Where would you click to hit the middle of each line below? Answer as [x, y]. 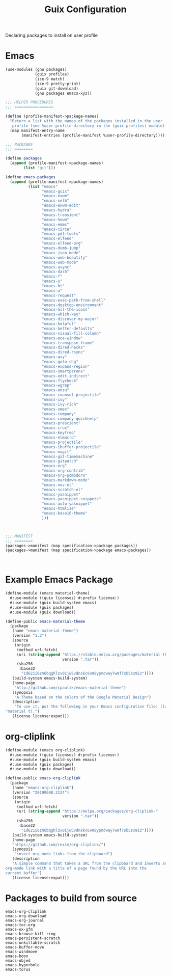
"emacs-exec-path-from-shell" [74, 300]
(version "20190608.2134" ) [41, 792]
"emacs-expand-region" [66, 366]
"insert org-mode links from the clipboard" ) [64, 854]
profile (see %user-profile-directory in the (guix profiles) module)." [91, 126]
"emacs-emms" [55, 224]
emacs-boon [17, 956]
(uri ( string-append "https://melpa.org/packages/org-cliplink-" [87, 811]
